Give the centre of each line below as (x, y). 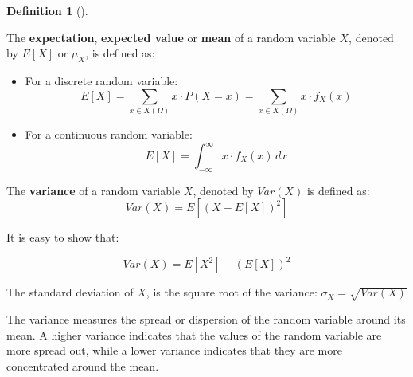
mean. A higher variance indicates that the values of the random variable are (194, 334)
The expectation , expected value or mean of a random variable (171, 37)
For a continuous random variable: (109, 134)
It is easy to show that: (63, 237)
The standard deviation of (70, 292)
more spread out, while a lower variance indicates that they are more (174, 350)
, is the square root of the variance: (232, 292)
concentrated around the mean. (83, 366)
